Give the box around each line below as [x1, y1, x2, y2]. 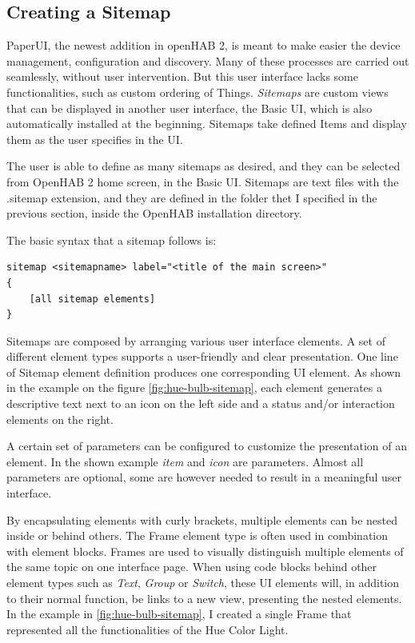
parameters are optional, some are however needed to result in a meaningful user [6, 469, 402, 485]
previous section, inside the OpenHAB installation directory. [6, 205, 302, 222]
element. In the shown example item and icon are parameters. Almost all [6, 453, 364, 469]
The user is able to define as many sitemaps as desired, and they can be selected [6, 158, 401, 174]
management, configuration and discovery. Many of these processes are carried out [6, 52, 409, 69]
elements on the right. [6, 410, 114, 427]
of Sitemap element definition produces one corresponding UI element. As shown [6, 363, 401, 380]
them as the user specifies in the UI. [6, 130, 183, 147]
